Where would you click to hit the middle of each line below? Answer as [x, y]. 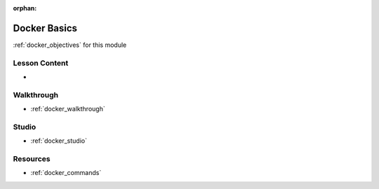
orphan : [25, 8]
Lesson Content [41, 63]
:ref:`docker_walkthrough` [68, 109]
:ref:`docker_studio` [59, 141]
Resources [32, 159]
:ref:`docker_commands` [66, 173]
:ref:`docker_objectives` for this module [70, 45]
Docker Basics [45, 28]
